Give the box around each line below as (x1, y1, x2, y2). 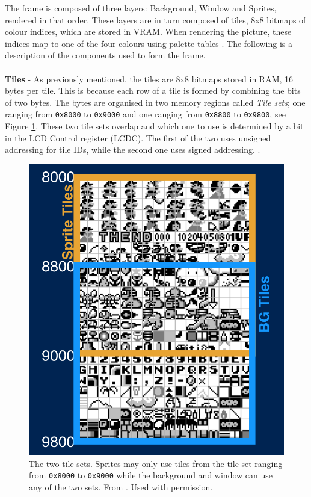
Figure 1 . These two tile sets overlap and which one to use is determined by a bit (5, 120, 304, 132)
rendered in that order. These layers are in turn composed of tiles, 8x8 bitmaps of (5, 13, 306, 26)
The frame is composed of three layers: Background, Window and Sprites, (5, 2, 277, 14)
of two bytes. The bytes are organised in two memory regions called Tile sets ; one (5, 96, 306, 108)
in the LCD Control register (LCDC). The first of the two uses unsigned (5, 131, 271, 144)
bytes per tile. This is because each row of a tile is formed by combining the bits (5, 84, 301, 97)
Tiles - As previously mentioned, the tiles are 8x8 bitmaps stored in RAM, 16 (5, 72, 294, 85)
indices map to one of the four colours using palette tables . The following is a (5, 37, 293, 49)
